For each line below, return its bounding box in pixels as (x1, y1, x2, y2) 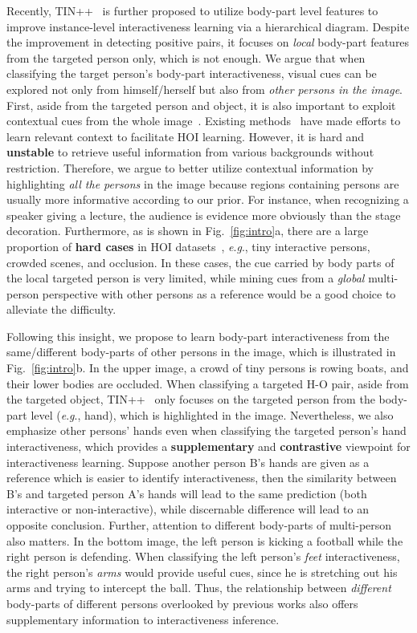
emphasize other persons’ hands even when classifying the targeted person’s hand (6, 422, 407, 439)
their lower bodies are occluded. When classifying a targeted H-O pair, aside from (6, 375, 409, 392)
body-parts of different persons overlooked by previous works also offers (6, 594, 358, 611)
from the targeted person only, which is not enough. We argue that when (6, 49, 366, 66)
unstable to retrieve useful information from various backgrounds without (6, 144, 374, 160)
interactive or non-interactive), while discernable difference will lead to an (6, 501, 369, 517)
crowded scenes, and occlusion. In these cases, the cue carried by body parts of (6, 254, 395, 270)
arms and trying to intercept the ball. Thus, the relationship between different (6, 579, 391, 596)
